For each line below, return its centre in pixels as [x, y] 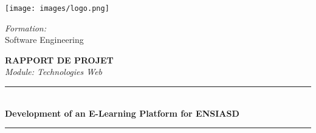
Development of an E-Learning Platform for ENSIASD [122, 113]
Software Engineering [44, 40]
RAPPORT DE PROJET [59, 60]
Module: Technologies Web [54, 72]
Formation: [26, 28]
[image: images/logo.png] [57, 8]
